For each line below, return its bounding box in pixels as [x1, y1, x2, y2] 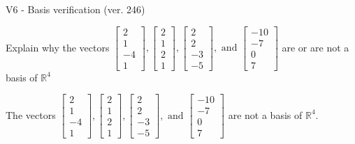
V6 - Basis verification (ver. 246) [6, 2, 145, 16]
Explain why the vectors [6, 40, 110, 54]
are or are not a [282, 40, 349, 54]
